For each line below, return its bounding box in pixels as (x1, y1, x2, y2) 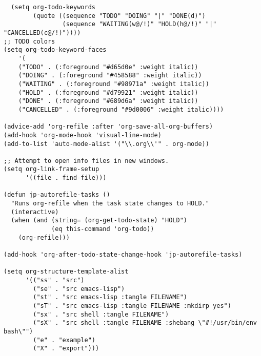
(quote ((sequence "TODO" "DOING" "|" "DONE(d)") (33, 12, 206, 19)
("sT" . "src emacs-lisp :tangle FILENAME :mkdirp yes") (33, 302, 231, 309)
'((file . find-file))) (25, 174, 107, 182)
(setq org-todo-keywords (11, 4, 95, 11)
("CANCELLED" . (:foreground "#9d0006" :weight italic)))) (18, 106, 224, 113)
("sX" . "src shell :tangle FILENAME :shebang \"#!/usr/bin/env (33, 319, 257, 327)
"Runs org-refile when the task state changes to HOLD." (11, 200, 209, 207)
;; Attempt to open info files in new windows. (4, 157, 169, 164)
